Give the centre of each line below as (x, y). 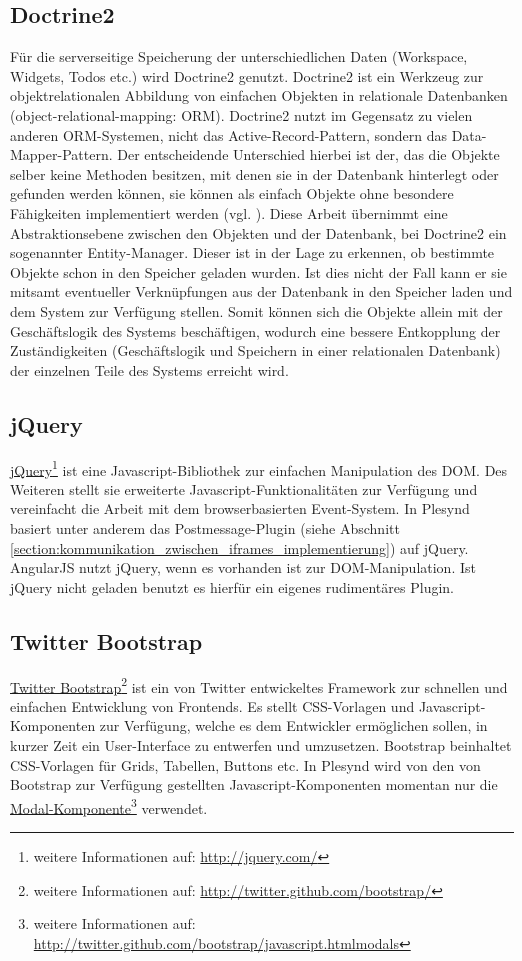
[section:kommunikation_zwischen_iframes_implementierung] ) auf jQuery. (239, 547)
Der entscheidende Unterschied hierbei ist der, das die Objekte (308, 154)
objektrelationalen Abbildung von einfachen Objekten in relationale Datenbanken (259, 95)
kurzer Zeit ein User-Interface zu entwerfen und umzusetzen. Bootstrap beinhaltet (261, 744)
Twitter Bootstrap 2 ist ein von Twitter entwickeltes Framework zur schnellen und (259, 685)
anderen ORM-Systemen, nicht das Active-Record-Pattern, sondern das (228, 134)
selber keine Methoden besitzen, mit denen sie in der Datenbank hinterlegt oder (254, 173)
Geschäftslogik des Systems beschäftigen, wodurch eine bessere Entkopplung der (255, 330)
